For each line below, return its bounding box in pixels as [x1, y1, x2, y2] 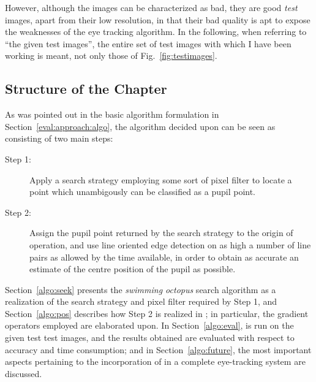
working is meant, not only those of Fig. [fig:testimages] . [5, 49, 217, 62]
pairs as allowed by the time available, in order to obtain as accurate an [29, 250, 299, 263]
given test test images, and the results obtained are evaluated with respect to [5, 331, 295, 344]
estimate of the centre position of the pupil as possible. [29, 262, 236, 275]
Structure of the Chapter [5, 79, 167, 98]
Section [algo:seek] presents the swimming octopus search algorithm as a [5, 283, 276, 296]
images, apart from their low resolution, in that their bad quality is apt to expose [5, 13, 310, 26]
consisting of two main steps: [5, 132, 113, 145]
